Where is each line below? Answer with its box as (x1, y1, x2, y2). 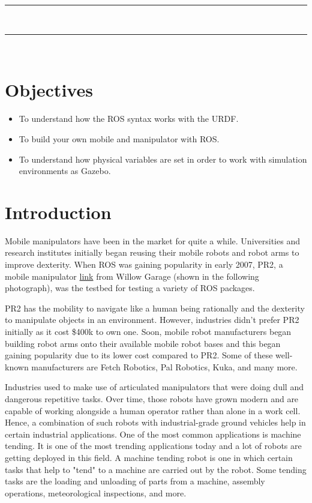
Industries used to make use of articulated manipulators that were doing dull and (5, 381, 304, 393)
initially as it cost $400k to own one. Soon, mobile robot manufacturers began (5, 325, 292, 337)
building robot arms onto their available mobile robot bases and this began (5, 337, 281, 349)
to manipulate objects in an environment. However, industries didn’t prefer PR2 (5, 313, 299, 326)
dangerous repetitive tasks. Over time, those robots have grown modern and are (5, 392, 299, 405)
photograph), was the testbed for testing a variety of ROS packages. (5, 282, 255, 294)
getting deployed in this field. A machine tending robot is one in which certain (5, 451, 293, 463)
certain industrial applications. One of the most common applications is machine (5, 427, 301, 440)
